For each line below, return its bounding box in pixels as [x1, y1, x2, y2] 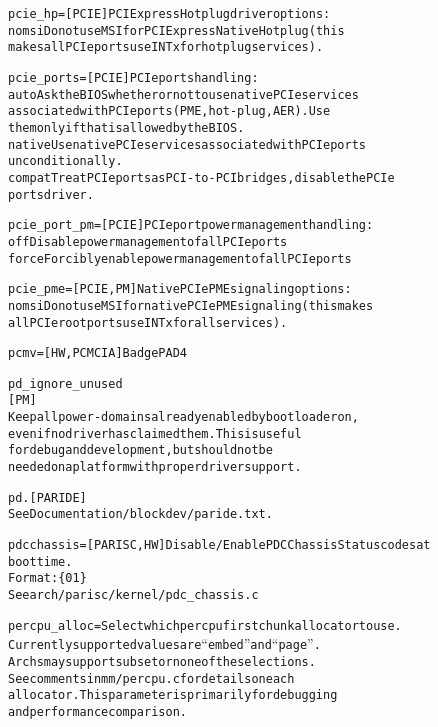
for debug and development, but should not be [8, 443, 273, 458]
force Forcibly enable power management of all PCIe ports [8, 251, 352, 266]
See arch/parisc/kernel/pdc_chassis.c [8, 588, 259, 603]
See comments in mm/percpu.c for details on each [8, 671, 295, 686]
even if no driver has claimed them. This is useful [8, 426, 302, 441]
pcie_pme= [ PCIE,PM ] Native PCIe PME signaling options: [8, 282, 352, 297]
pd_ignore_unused [8, 376, 123, 391]
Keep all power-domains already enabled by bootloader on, [8, 410, 359, 425]
